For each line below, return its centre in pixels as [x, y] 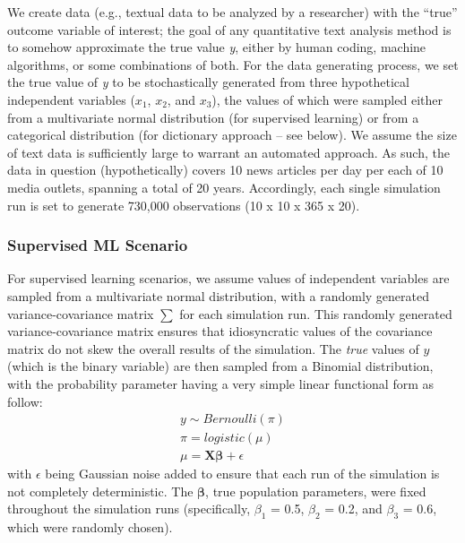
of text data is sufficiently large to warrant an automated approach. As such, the [228, 152]
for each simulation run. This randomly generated [316, 313]
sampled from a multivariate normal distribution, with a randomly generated [218, 295]
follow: [25, 401]
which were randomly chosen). [90, 527]
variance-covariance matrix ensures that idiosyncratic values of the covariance [220, 331]
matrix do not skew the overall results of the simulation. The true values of [213, 348]
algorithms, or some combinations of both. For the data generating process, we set [233, 64]
